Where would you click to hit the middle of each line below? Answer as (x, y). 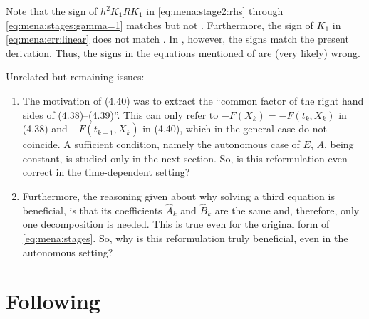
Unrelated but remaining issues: (75, 77)
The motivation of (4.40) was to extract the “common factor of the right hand (193, 100)
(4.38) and (45, 129)
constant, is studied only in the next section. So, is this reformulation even (185, 158)
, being (339, 144)
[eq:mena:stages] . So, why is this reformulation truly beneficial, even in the (185, 237)
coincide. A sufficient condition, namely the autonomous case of (161, 144)
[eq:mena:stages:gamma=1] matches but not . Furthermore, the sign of (160, 25)
